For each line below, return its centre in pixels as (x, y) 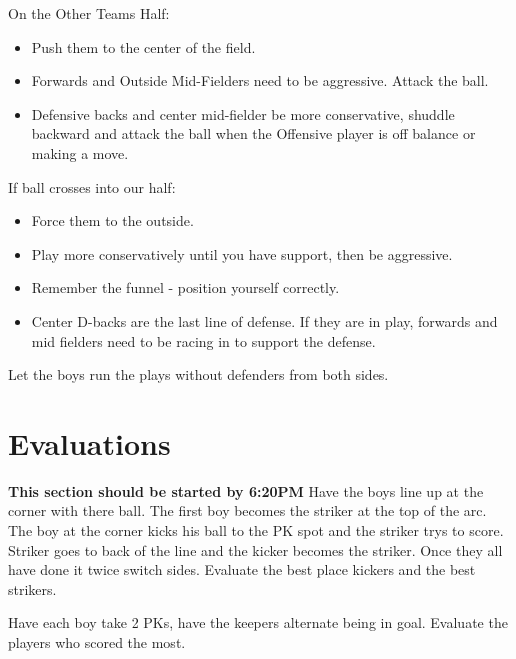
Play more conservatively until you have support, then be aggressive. (242, 253)
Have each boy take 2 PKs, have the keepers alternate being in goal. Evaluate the (258, 622)
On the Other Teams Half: (89, 13)
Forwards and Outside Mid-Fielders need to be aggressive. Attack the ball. (260, 80)
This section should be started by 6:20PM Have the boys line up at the (246, 490)
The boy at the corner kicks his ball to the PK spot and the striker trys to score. (256, 530)
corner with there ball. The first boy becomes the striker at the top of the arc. (247, 510)
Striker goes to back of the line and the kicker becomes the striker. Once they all (255, 549)
